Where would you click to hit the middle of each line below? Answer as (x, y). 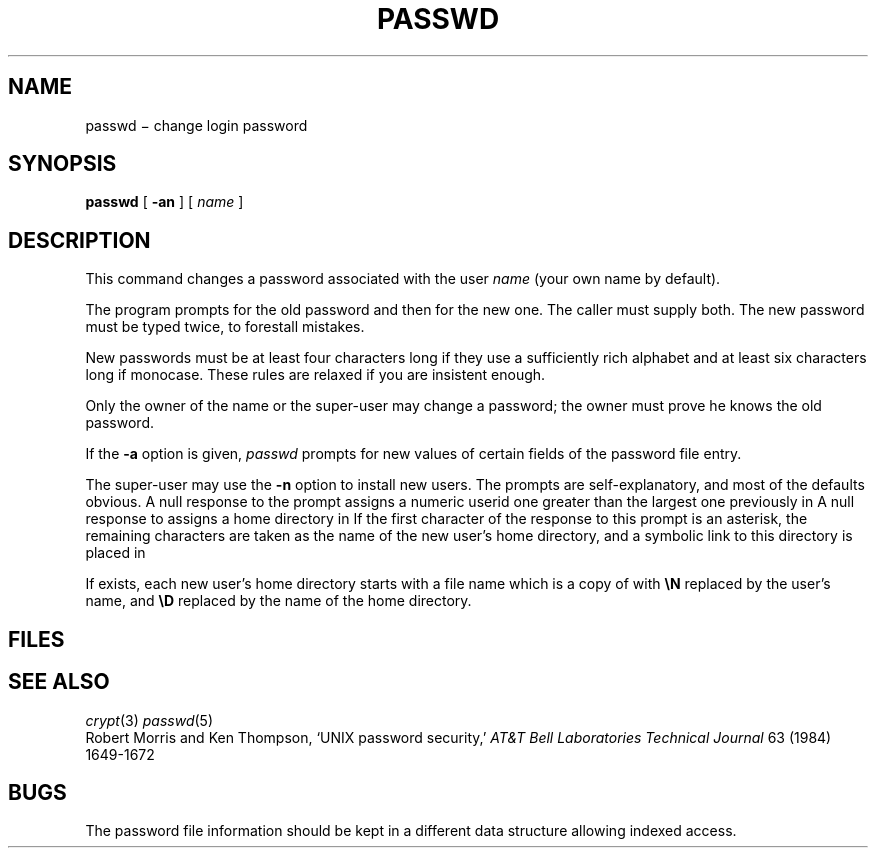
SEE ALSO (59, 682)
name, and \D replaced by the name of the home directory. (278, 601)
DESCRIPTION (79, 240)
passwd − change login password (196, 125)
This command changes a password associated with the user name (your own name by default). (403, 279)
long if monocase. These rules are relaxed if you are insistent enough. (315, 375)
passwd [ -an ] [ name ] (164, 202)
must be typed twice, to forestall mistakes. (225, 327)
